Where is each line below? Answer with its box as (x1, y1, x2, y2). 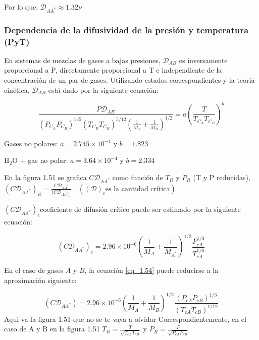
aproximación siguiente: (4, 274, 77, 285)
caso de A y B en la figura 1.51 (4, 323, 100, 334)
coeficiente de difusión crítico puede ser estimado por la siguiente (40, 204, 241, 214)
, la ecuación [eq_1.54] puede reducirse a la (84, 265, 219, 275)
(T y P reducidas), (193, 172, 250, 182)
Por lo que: (4, 2, 38, 12)
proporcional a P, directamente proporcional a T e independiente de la (4, 65, 222, 75)
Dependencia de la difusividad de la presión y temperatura (4, 23, 249, 36)
